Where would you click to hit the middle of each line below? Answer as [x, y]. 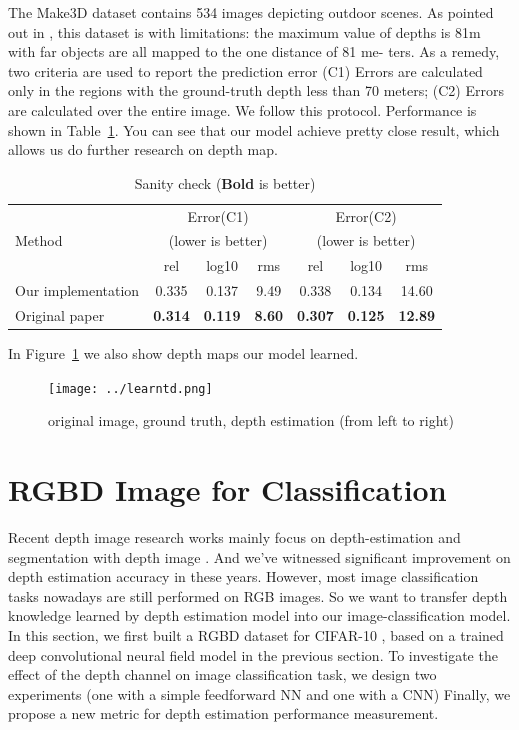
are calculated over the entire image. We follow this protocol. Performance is [242, 109]
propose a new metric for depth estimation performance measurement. [223, 713]
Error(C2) [366, 215]
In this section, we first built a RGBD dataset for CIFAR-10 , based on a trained [256, 635]
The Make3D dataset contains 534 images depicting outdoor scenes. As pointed [251, 12]
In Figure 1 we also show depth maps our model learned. [183, 353]
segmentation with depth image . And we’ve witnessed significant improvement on [259, 556]
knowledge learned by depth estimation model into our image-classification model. [259, 615]
